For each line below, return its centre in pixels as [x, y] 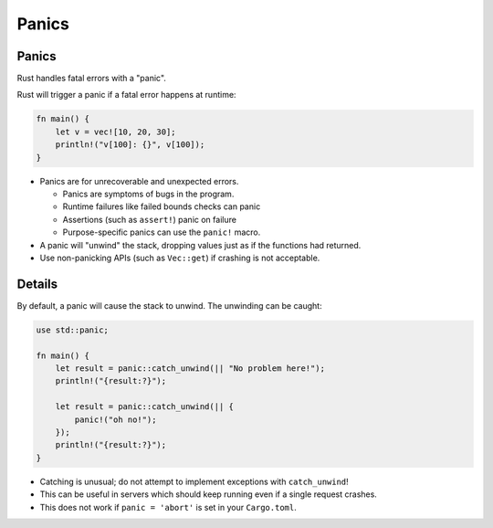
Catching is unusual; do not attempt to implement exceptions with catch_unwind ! [194, 481]
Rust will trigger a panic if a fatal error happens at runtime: [126, 95]
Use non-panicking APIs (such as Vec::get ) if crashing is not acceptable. [180, 258]
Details [37, 284]
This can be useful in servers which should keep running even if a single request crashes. [209, 494]
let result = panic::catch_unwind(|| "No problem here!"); [190, 369]
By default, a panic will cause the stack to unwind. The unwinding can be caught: [170, 305]
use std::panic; [73, 330]
